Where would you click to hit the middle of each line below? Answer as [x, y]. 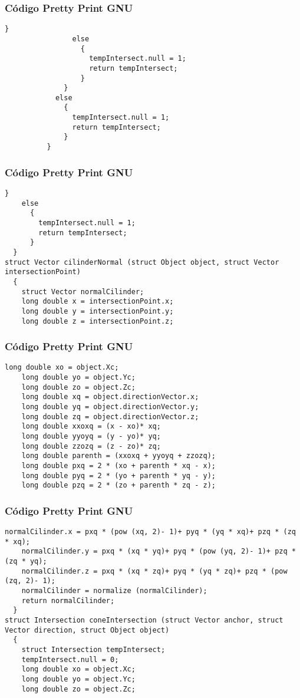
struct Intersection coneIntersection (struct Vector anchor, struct [144, 620]
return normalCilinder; [68, 600]
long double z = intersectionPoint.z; [98, 321]
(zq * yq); [26, 562]
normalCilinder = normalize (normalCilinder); [114, 591]
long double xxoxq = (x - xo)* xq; [91, 427]
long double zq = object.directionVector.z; [110, 417]
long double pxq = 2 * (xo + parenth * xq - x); [118, 465]
